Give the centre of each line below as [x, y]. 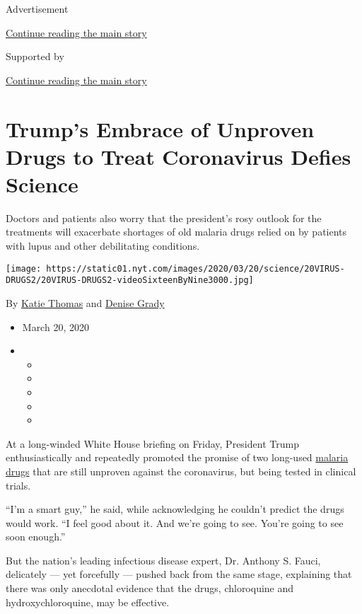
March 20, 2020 [56, 326]
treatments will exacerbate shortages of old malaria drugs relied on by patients [176, 232]
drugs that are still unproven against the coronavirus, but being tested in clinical [181, 471]
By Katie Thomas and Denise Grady [85, 302]
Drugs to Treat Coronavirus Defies [179, 156]
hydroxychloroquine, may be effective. [88, 602]
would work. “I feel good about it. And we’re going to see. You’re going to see [175, 522]
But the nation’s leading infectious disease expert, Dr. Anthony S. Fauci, [163, 560]
